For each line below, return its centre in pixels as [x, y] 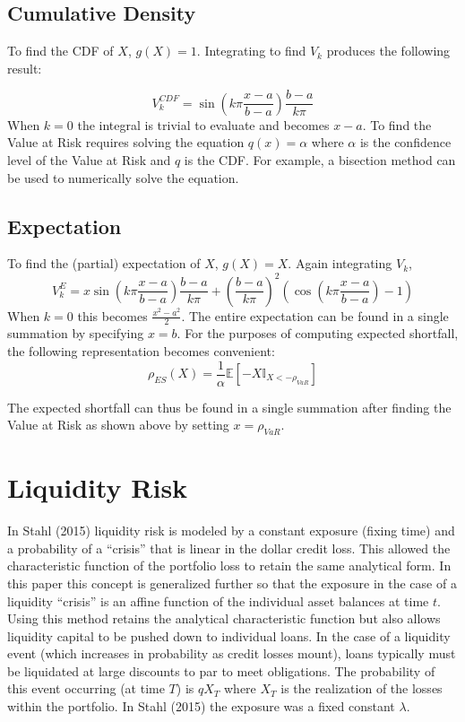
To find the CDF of [60, 51]
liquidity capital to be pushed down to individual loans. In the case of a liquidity [229, 635]
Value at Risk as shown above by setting [118, 425]
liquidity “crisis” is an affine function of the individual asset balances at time [218, 600]
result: [25, 68]
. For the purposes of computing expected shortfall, [318, 333]
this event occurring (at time [86, 688]
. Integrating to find [251, 51]
